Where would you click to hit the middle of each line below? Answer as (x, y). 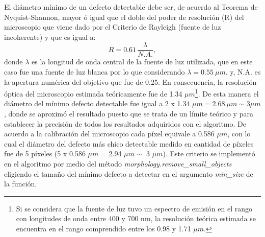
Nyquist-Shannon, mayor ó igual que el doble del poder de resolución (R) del (124, 17)
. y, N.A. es (243, 72)
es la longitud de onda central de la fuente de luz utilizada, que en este (142, 62)
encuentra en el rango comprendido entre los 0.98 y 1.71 (103, 228)
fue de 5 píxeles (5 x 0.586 (45, 153)
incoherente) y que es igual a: (50, 37)
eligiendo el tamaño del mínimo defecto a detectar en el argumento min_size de (129, 173)
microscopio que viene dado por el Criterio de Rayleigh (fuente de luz (113, 27)
